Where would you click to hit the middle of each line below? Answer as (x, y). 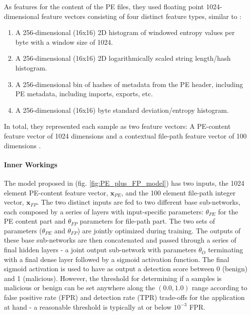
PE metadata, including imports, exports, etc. (84, 94)
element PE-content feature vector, (56, 192)
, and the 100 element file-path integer (179, 192)
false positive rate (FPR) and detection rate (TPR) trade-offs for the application (125, 297)
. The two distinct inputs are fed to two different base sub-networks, (139, 202)
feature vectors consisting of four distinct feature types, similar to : (142, 16)
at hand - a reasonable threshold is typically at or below (88, 306)
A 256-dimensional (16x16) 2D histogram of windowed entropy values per (125, 32)
